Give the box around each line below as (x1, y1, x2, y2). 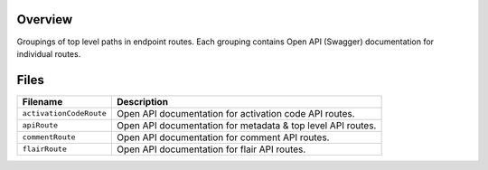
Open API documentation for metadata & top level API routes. (116, 118, 377, 131)
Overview (16, 12, 73, 27)
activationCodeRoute (22, 109, 108, 118)
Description (116, 95, 169, 108)
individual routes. (16, 48, 81, 59)
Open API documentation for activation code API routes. (116, 107, 356, 119)
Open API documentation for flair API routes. (116, 143, 306, 156)
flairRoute (22, 145, 68, 154)
